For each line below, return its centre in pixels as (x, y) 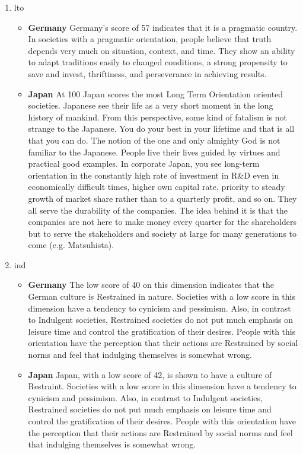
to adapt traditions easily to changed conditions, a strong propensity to (158, 62)
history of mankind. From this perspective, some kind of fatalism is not (157, 117)
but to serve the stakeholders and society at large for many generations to (162, 233)
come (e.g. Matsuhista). (71, 245)
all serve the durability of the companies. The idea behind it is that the (158, 210)
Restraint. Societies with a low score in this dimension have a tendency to (162, 386)
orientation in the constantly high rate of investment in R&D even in (154, 175)
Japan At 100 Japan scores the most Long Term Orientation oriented (156, 93)
